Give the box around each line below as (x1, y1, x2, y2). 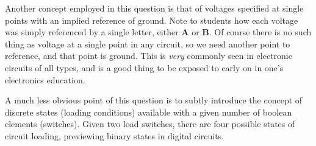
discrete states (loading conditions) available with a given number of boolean (5, 105, 292, 118)
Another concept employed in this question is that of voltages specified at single (5, 2, 304, 14)
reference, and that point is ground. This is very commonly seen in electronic (5, 49, 292, 62)
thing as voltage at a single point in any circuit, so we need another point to (5, 37, 290, 50)
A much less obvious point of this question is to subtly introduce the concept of (5, 94, 303, 106)
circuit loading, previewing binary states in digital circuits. (5, 129, 224, 142)
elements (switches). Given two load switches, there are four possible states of (5, 117, 295, 130)
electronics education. (5, 73, 85, 86)
